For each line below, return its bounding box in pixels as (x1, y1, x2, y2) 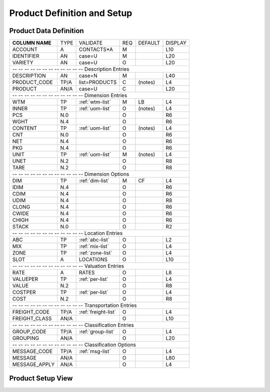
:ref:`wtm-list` (78, 98, 111, 105)
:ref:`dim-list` (78, 177, 109, 184)
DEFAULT (138, 39, 160, 46)
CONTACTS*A (78, 46, 113, 53)
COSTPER (12, 289, 36, 296)
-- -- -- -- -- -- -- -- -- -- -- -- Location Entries (12, 230, 123, 237)
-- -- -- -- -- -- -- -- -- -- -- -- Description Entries (12, 65, 129, 72)
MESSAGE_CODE (12, 348, 53, 355)
